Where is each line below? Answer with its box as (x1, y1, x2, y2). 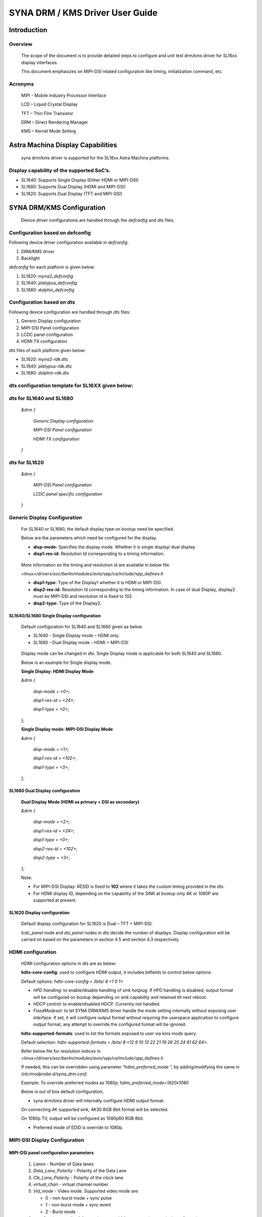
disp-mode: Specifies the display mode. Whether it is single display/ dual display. (33, 544, 196, 550)
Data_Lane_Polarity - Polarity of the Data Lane (33, 1168, 127, 1174)
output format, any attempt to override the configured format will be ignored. (33, 1021, 187, 1027)
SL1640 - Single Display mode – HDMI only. (33, 633, 120, 639)
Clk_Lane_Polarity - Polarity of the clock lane (33, 1175, 124, 1180)
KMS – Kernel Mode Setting (21, 128, 76, 134)
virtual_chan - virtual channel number (33, 1181, 109, 1187)
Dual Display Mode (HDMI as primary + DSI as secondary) (21, 799, 140, 805)
